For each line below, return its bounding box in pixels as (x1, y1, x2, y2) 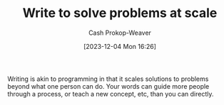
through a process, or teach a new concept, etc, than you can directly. (7, 89, 214, 98)
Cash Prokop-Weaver (88, 28, 152, 37)
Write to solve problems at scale (22, 5, 218, 21)
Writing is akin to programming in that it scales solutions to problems (7, 74, 209, 83)
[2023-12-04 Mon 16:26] (83, 42, 157, 50)
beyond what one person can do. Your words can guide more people (7, 82, 210, 90)
